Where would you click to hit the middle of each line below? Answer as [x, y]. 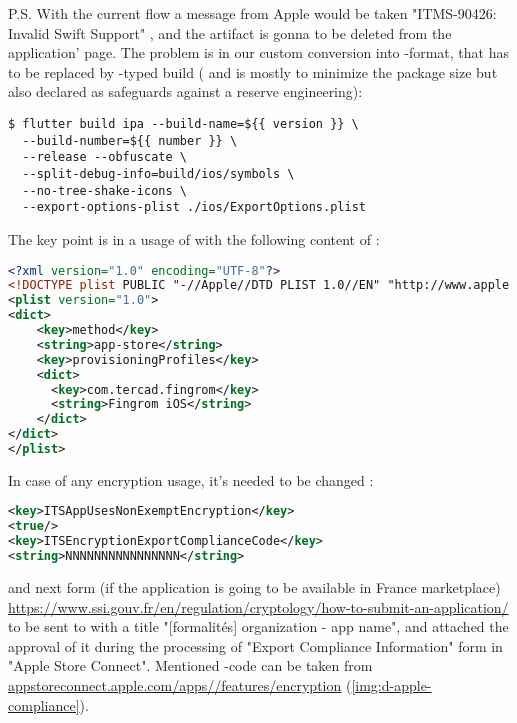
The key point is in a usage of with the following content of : [194, 238]
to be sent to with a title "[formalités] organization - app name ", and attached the [258, 626]
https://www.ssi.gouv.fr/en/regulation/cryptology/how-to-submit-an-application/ [258, 606]
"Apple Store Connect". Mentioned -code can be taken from [190, 665]
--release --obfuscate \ [104, 157]
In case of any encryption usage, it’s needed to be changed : [191, 479]
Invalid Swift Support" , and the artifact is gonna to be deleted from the [230, 32]
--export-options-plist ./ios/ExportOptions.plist [194, 207]
